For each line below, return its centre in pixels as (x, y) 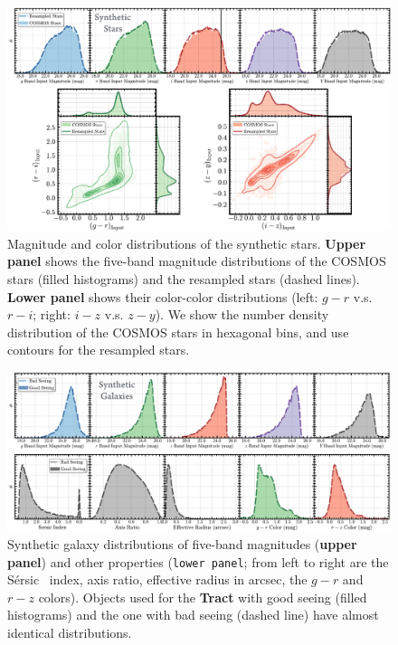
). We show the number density (242, 314)
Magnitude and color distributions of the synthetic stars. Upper (187, 243)
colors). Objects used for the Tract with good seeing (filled (203, 597)
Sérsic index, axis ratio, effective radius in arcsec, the (157, 579)
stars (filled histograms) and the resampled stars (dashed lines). (184, 278)
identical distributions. (70, 632)
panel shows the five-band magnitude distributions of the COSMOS (197, 261)
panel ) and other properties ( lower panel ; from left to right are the (198, 561)
